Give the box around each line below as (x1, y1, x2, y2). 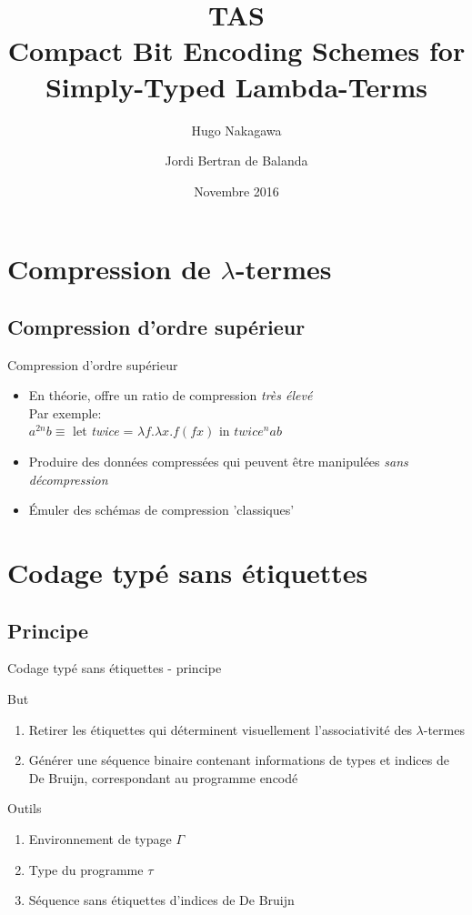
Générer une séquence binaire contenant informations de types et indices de (28, 750, 449, 769)
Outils (7, 799, 42, 818)
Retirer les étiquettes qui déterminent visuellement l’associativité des (28, 719, 412, 739)
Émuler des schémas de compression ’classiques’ (28, 500, 295, 519)
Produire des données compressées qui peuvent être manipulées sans (28, 452, 408, 471)
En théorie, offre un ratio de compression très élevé (28, 386, 313, 405)
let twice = (73, 421, 134, 440)
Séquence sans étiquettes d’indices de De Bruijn (28, 890, 295, 910)
